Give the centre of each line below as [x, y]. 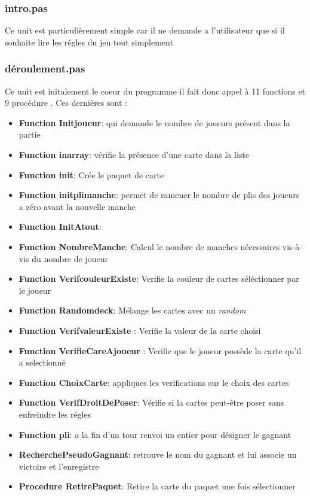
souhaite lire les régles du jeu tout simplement [89, 42]
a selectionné [42, 362]
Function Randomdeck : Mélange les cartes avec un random [132, 310]
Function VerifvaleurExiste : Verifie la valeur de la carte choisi [140, 330]
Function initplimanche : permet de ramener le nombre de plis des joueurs [159, 195]
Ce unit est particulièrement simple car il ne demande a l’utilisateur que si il [145, 30]
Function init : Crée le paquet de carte [91, 174]
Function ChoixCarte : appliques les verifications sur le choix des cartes [154, 382]
